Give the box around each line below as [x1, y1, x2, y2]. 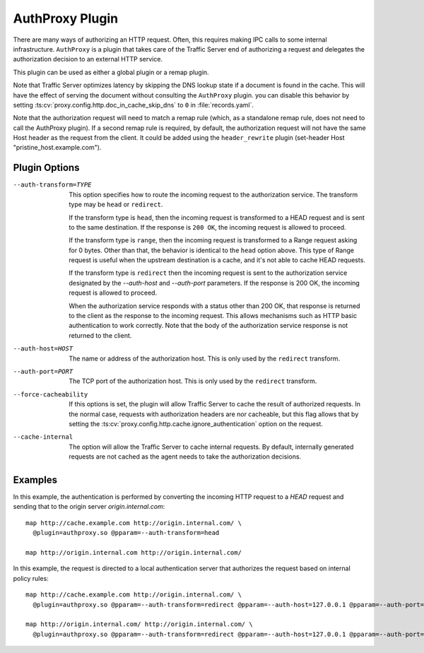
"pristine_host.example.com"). [13, 143, 102, 152]
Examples [13, 473, 58, 486]
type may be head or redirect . [69, 200, 163, 208]
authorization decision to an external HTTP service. [13, 55, 163, 64]
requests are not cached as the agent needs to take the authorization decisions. [69, 452, 302, 461]
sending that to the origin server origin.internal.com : [13, 502, 165, 511]
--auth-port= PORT [13, 367, 73, 375]
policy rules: [13, 574, 49, 582]
